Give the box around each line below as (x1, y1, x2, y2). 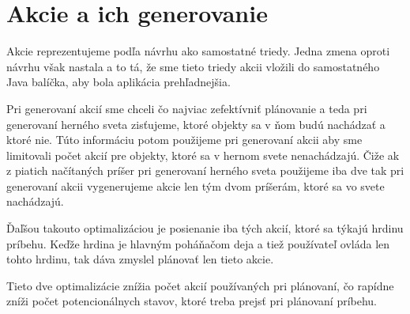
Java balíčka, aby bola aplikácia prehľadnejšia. (6, 74, 231, 90)
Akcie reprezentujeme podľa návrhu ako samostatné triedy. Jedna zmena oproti (6, 43, 390, 59)
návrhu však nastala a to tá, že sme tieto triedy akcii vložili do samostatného (6, 58, 380, 74)
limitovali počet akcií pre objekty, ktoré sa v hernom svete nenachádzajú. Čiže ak (6, 146, 400, 163)
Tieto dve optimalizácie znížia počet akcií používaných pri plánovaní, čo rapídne (6, 277, 394, 293)
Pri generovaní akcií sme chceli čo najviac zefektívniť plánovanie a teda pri (6, 100, 367, 116)
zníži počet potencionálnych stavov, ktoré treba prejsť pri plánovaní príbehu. (6, 293, 378, 309)
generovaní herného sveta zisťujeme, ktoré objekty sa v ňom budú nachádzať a (6, 115, 386, 132)
